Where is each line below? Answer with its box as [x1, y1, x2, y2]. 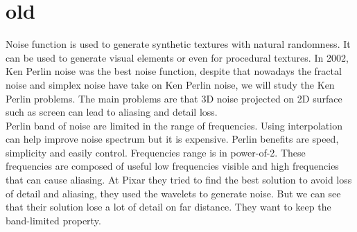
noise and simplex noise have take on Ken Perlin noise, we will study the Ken [6, 77, 335, 91]
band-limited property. [6, 213, 101, 227]
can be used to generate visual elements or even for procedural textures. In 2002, [6, 50, 349, 64]
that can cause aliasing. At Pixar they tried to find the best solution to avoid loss [6, 172, 352, 187]
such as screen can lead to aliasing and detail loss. [6, 105, 218, 119]
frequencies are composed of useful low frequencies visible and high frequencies [6, 159, 339, 173]
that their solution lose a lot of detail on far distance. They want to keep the [6, 199, 331, 214]
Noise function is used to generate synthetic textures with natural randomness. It [6, 37, 351, 51]
